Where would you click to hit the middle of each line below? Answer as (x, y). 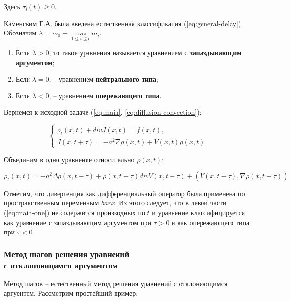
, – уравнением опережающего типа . (105, 95)
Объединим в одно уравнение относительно (69, 159)
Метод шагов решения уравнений (67, 253)
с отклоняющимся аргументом (61, 265)
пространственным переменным (52, 203)
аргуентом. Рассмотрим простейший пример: (71, 293)
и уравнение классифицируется (199, 212)
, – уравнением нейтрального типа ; (103, 79)
